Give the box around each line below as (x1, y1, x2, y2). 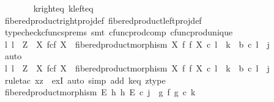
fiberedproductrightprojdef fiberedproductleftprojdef (4, 13, 202, 26)
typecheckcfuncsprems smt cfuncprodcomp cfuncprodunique (4, 26, 233, 38)
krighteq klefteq (33, 2, 94, 14)
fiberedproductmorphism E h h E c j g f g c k (4, 86, 196, 98)
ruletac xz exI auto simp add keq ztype (4, 73, 166, 86)
